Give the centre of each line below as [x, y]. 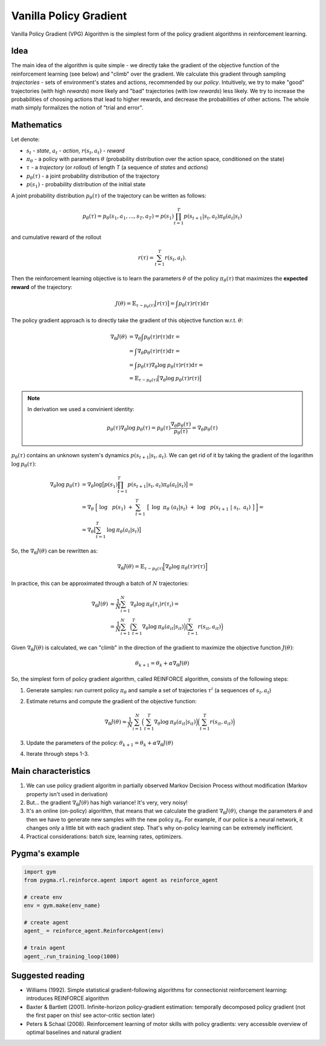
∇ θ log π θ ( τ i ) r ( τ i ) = [155, 605]
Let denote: [25, 140]
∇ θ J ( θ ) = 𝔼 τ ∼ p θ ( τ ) [140, 567]
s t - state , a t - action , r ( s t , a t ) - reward [75, 151]
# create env [43, 897]
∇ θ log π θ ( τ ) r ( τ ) [185, 567]
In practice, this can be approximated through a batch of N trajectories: [100, 583]
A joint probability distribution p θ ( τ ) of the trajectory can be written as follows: [109, 196]
